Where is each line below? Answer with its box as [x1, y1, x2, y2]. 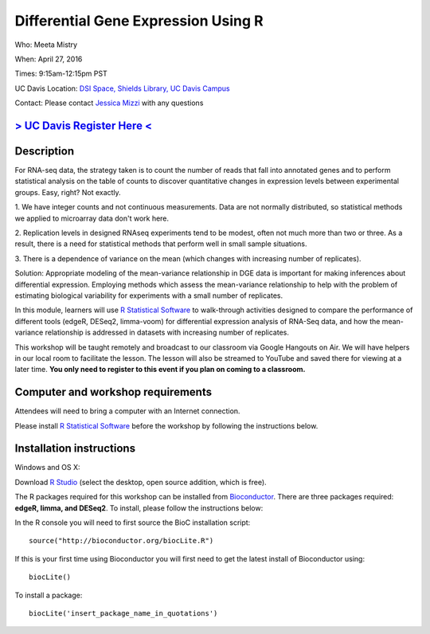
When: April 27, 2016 [14, 54, 83, 64]
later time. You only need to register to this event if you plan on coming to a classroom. [14, 365, 306, 374]
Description [14, 144, 75, 158]
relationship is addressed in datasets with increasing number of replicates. [45, 327, 290, 338]
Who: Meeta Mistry [14, 40, 78, 49]
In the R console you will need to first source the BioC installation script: [14, 518, 251, 527]
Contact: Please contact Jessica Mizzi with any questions [14, 98, 204, 108]
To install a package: [14, 590, 83, 600]
